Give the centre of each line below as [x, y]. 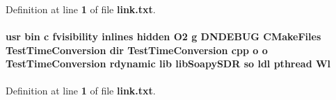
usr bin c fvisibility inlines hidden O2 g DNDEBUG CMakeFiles [163, 36]
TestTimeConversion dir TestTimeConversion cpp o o [137, 50]
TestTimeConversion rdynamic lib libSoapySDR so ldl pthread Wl [168, 64]
